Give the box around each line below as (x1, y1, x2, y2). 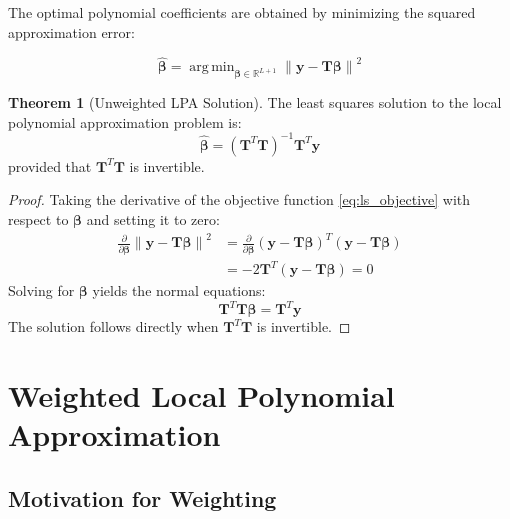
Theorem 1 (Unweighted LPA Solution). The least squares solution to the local (8, 92, 502, 113)
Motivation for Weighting (8, 482, 277, 513)
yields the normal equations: (92, 280, 266, 301)
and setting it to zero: (86, 209, 220, 230)
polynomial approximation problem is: (8, 111, 242, 132)
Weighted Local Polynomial (8, 374, 395, 415)
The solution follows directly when (8, 316, 219, 337)
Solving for (8, 280, 75, 301)
